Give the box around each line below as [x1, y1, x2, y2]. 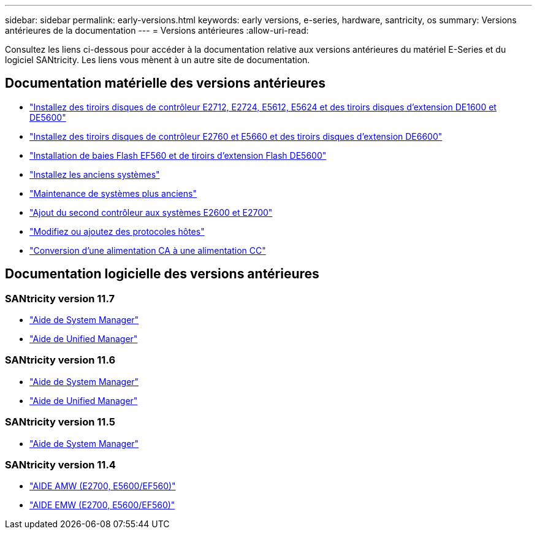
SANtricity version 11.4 [5, 458, 116, 471]
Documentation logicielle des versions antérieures [5, 266, 319, 282]
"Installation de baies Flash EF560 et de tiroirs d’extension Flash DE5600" [29, 150, 327, 161]
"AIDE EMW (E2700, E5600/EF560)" [29, 500, 175, 511]
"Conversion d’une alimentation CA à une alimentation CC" [29, 245, 266, 256]
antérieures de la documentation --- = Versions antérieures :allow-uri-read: [5, 25, 309, 36]
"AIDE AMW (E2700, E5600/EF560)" [29, 481, 176, 492]
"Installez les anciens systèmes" [29, 169, 160, 180]
